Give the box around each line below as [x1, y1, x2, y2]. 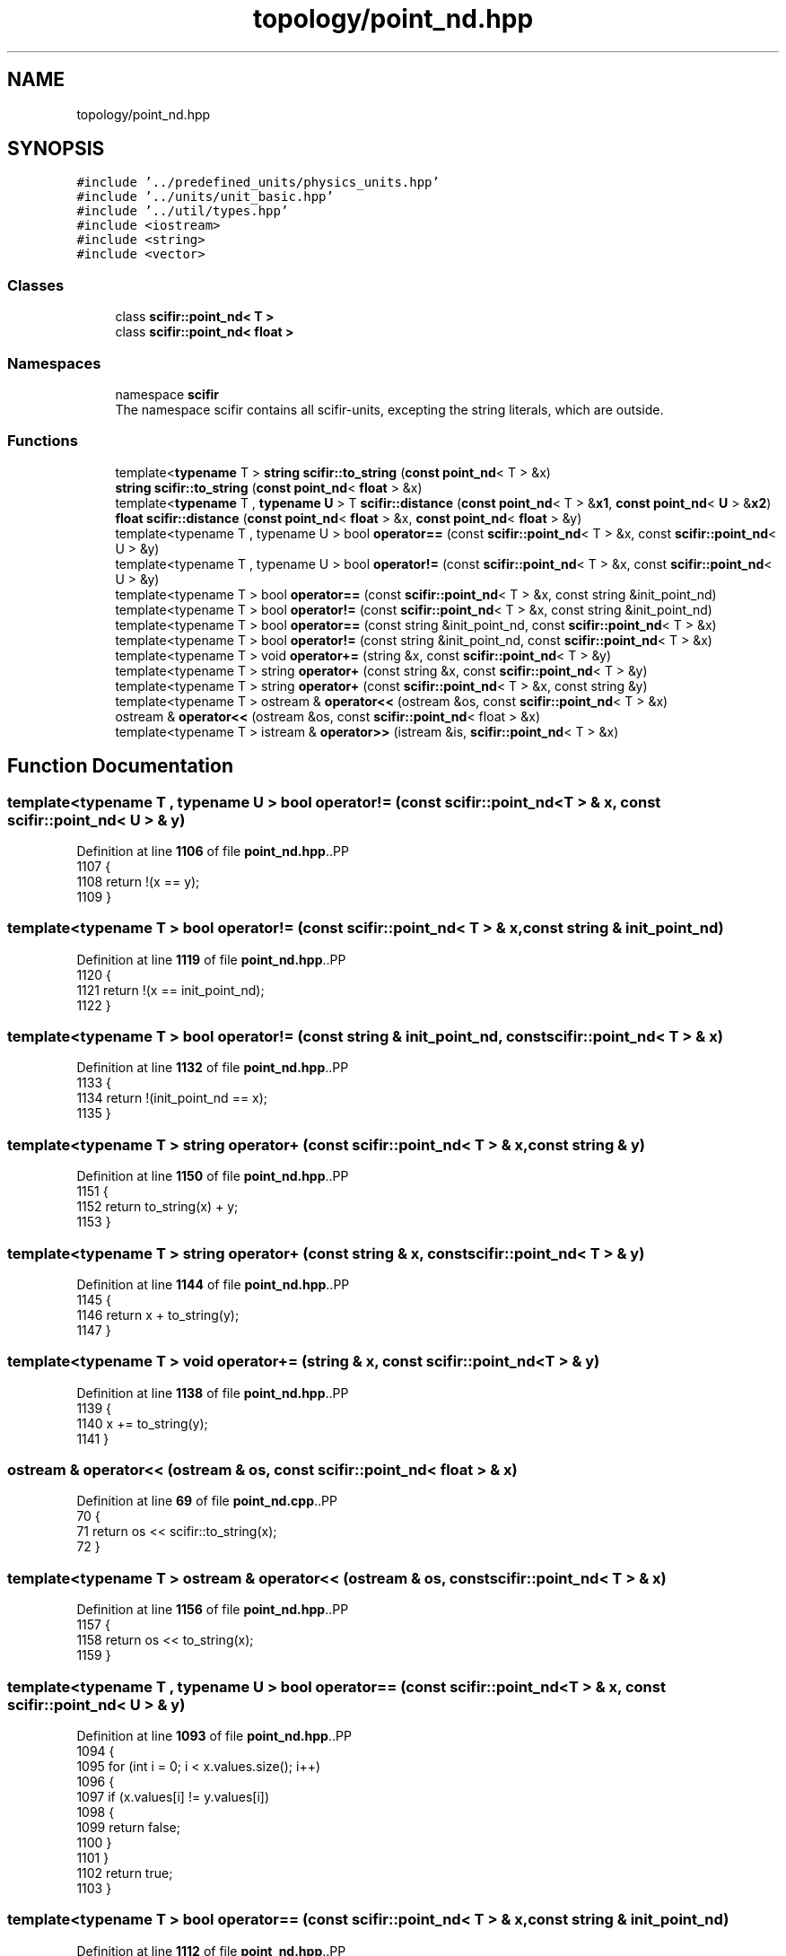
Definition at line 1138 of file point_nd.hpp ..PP [76, 1384, 349, 1401]
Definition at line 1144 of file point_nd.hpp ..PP [76, 1276, 350, 1292]
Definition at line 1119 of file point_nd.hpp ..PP [76, 951, 346, 967]
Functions [7, 432, 78, 450]
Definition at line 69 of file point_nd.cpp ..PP [76, 1493, 337, 1509]
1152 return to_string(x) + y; [76, 1199, 239, 1215]
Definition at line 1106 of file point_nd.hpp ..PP [76, 843, 349, 859]
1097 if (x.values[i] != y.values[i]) [76, 1788, 270, 1804]
